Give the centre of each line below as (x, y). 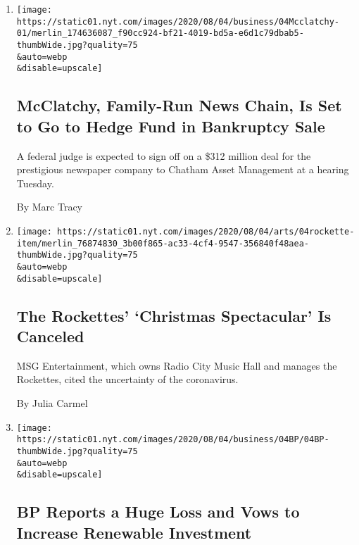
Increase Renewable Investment (134, 532)
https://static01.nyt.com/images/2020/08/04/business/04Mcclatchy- (178, 21)
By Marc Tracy (50, 207)
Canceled (50, 336)
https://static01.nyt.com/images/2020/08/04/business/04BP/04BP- (173, 440)
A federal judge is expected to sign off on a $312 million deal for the (164, 155)
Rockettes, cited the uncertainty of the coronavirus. (127, 379)
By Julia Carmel (52, 402)
